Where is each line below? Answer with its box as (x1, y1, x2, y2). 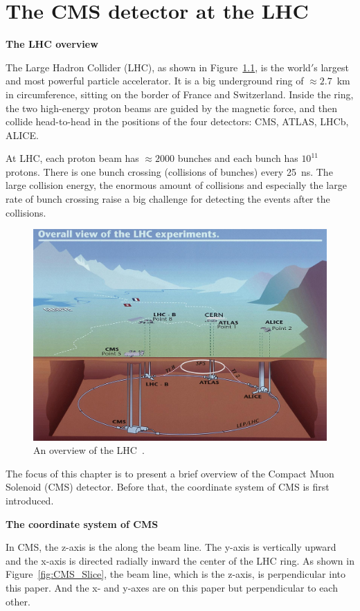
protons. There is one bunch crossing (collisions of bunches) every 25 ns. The (6, 164, 333, 179)
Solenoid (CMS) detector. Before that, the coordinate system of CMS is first (6, 480, 330, 494)
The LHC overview (6, 37, 98, 51)
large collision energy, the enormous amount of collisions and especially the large (6, 178, 347, 192)
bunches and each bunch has (177, 151, 298, 165)
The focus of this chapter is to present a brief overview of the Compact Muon (6, 466, 334, 480)
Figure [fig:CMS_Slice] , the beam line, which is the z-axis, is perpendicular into (6, 567, 345, 581)
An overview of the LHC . (33, 443, 145, 457)
